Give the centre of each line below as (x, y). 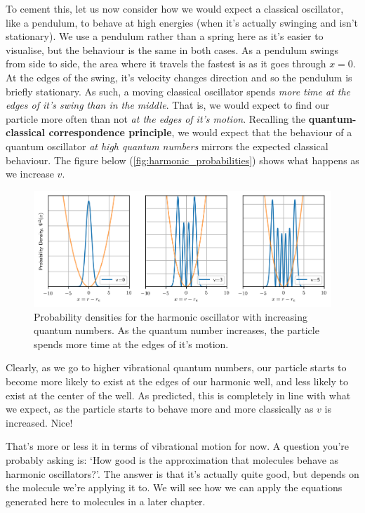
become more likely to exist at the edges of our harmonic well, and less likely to (177, 381)
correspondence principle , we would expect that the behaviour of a (200, 132)
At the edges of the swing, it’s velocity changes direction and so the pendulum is (179, 77)
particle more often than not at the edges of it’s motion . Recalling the (156, 118)
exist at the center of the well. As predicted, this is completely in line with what (178, 395)
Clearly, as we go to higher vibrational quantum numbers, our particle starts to (176, 367)
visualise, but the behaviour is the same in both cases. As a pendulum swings (172, 49)
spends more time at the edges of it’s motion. (131, 344)
